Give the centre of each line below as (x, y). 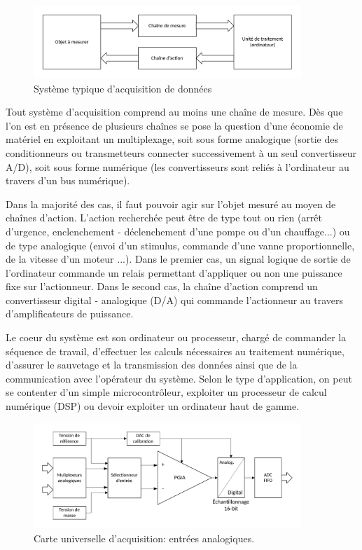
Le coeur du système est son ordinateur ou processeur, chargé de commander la (176, 337)
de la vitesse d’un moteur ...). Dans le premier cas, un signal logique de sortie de (178, 259)
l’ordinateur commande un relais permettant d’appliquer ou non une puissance (174, 272)
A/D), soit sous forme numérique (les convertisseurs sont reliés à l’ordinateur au (177, 166)
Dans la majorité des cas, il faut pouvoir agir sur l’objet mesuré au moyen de (171, 204)
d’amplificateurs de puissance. (70, 314)
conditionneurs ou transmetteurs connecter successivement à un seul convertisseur (181, 152)
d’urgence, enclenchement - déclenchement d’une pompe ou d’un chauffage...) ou (178, 231)
